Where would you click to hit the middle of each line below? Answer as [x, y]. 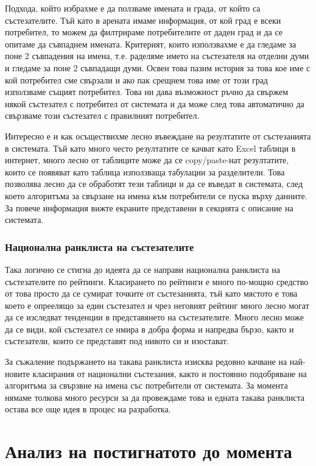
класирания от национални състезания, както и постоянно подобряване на [170, 373]
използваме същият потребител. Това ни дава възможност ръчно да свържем [147, 92]
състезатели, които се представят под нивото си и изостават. [117, 341]
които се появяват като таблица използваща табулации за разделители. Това [145, 171]
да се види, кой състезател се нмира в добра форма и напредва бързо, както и [149, 329]
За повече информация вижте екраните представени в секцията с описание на [149, 207]
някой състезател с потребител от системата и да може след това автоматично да [155, 103]
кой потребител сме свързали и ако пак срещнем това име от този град [136, 79]
